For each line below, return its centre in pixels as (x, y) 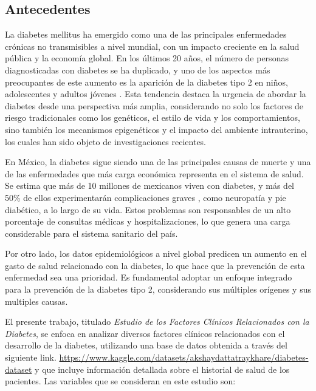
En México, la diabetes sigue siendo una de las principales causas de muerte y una (158, 162)
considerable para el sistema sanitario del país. (91, 233)
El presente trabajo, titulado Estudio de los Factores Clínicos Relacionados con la (157, 321)
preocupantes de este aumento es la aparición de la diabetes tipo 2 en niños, (146, 82)
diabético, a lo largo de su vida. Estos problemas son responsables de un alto (148, 209)
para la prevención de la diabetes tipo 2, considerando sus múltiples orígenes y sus (158, 289)
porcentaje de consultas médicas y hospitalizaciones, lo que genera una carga (148, 221)
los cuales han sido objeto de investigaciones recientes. (106, 141)
